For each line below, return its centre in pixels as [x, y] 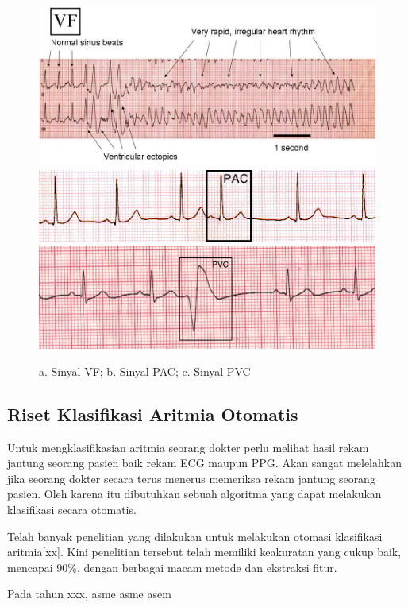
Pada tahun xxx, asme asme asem [89, 594]
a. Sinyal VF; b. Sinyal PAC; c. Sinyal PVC [145, 371]
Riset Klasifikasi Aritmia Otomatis [153, 414]
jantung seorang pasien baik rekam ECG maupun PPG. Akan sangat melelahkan [204, 463]
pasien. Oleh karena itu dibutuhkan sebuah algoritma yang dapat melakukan [194, 494]
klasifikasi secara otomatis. [72, 509]
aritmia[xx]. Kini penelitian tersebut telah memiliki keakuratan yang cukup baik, [204, 552]
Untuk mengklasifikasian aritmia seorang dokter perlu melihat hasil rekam [188, 447]
